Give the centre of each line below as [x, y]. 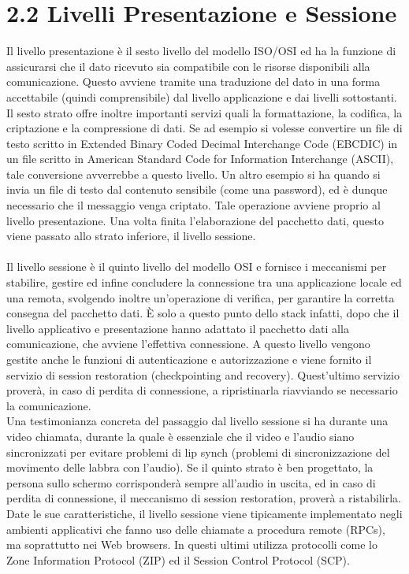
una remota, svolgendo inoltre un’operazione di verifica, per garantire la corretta [201, 297]
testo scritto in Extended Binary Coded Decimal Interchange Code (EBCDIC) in [202, 143]
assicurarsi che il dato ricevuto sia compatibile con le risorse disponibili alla [188, 66]
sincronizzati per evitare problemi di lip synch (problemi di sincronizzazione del [198, 452]
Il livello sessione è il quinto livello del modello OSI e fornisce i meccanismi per [197, 267]
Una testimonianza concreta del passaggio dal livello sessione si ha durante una [197, 421]
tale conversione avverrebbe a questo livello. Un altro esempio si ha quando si [193, 174]
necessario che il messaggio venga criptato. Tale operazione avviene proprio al [193, 205]
